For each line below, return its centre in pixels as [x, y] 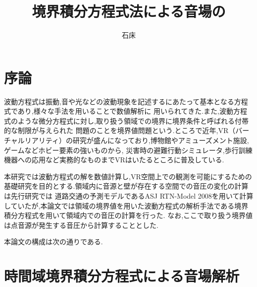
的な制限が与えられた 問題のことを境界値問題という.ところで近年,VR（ [120, 130]
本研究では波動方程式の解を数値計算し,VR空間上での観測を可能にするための [128, 176]
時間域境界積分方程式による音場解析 [122, 276]
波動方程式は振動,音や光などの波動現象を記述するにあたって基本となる [119, 101]
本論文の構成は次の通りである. [53, 242]
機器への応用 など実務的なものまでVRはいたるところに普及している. [114, 160]
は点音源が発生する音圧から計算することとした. [81, 225]
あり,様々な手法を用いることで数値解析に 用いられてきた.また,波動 [125, 111]
